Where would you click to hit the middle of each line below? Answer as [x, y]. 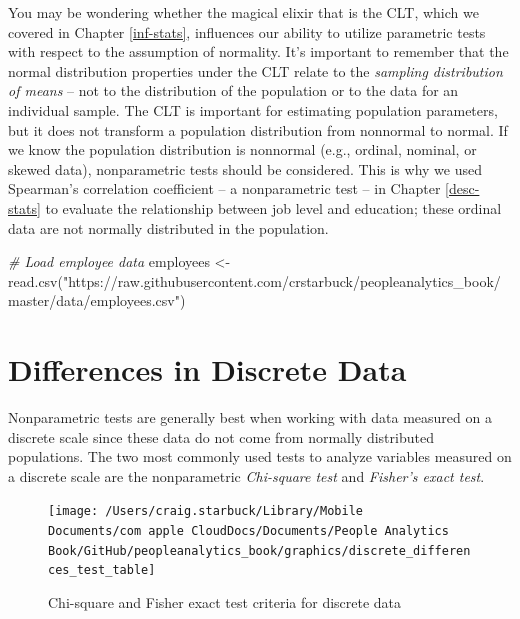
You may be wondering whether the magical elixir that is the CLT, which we [243, 12]
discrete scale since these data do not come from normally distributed [221, 436]
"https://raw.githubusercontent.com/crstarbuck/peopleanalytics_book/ [281, 280]
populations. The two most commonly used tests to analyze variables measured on [260, 456]
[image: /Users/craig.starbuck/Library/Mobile [205, 511]
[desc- [462, 188]
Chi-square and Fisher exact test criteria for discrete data [225, 602]
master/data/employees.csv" [94, 300]
